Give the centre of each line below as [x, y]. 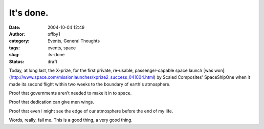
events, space [62, 48]
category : [19, 41]
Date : [15, 27]
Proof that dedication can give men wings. [52, 102]
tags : [14, 48]
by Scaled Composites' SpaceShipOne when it [203, 77]
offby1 [54, 34]
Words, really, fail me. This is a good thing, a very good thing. [71, 120]
